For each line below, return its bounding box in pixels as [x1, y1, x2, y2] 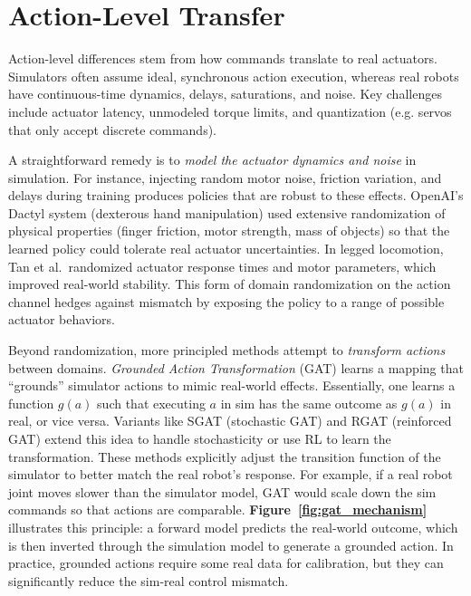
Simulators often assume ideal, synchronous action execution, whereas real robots [8, 66, 459, 85]
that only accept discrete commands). [8, 120, 217, 139]
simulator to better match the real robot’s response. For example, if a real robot [8, 465, 453, 484]
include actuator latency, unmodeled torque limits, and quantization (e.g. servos [8, 101, 452, 120]
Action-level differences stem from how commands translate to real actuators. [8, 49, 437, 68]
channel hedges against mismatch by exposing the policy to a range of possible [8, 292, 445, 311]
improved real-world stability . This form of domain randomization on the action [8, 274, 451, 293]
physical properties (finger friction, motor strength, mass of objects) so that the [8, 221, 450, 240]
